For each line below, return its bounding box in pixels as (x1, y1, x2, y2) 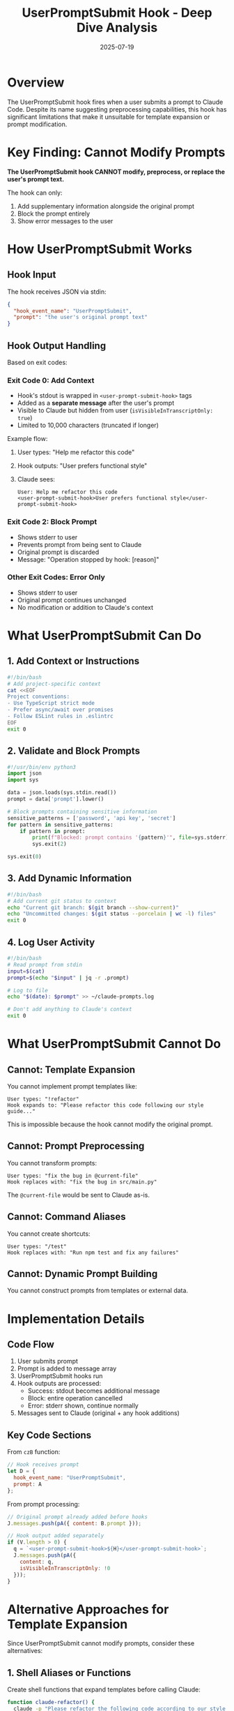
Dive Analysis (76, 20, 158, 36)
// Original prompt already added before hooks (7, 1513, 148, 1521)
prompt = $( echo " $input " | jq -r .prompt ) (7, 974, 130, 981)
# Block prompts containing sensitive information (7, 808, 157, 815)
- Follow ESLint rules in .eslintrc (7, 713, 114, 720)
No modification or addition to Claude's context (17, 603, 154, 611)
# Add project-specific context (7, 680, 101, 687)
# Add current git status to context (7, 897, 117, 904)
